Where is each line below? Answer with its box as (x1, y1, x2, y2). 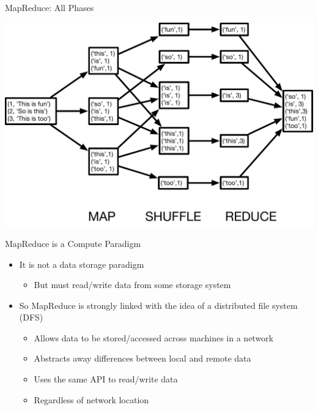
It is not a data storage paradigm (19, 257, 144, 270)
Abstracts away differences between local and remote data (34, 352, 251, 365)
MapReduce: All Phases (5, 1, 94, 13)
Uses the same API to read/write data (34, 373, 178, 385)
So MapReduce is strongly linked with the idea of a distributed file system (19, 298, 298, 311)
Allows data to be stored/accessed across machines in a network (34, 331, 274, 344)
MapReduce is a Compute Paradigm (5, 237, 141, 249)
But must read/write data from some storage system (34, 278, 231, 291)
